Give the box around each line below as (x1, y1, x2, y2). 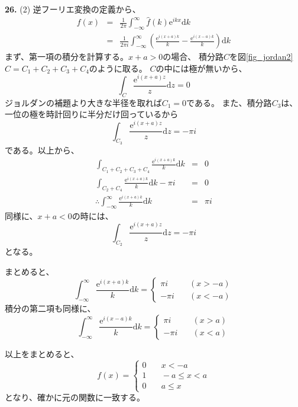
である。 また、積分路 (186, 96, 272, 108)
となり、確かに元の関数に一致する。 (5, 391, 145, 403)
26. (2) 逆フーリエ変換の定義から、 (5, 2, 141, 15)
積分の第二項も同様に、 (5, 302, 96, 315)
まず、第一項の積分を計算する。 (5, 50, 129, 63)
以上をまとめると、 (5, 347, 79, 360)
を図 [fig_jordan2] (229, 50, 293, 63)
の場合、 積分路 (163, 50, 223, 63)
